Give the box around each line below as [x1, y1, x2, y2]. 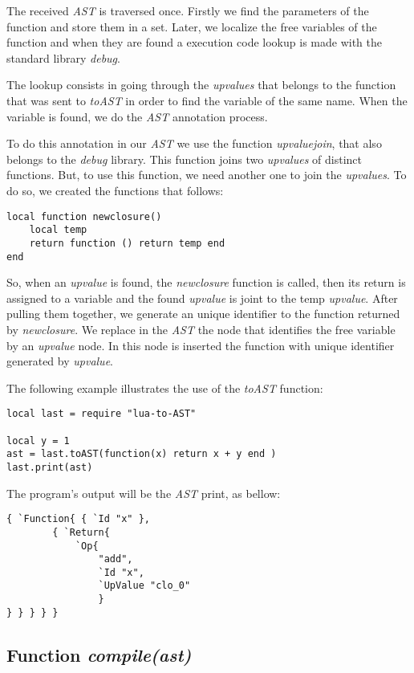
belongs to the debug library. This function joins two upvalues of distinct [6, 150, 362, 167]
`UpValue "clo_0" [98, 580, 191, 592]
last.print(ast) [6, 461, 93, 473]
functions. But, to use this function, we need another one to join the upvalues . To [6, 166, 407, 183]
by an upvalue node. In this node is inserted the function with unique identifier [6, 336, 395, 353]
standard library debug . [6, 49, 120, 66]
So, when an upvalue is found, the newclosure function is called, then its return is [6, 274, 406, 291]
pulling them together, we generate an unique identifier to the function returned [6, 305, 400, 322]
